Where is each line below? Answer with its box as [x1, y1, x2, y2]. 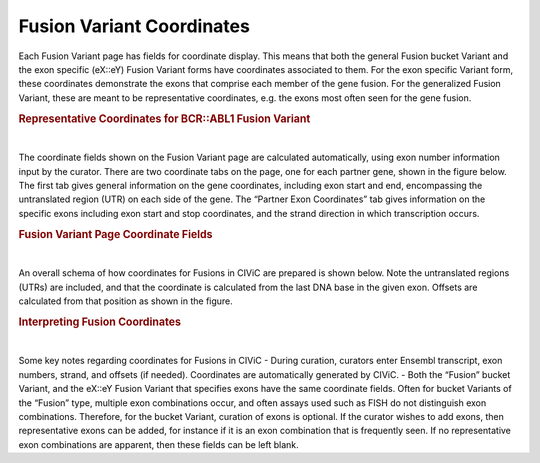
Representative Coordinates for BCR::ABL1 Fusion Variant [18, 111, 311, 125]
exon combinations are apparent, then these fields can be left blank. [18, 438, 299, 450]
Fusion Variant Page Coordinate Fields [18, 227, 214, 241]
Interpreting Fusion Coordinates [18, 315, 182, 329]
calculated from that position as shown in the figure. [18, 295, 234, 307]
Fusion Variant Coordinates [18, 15, 250, 37]
